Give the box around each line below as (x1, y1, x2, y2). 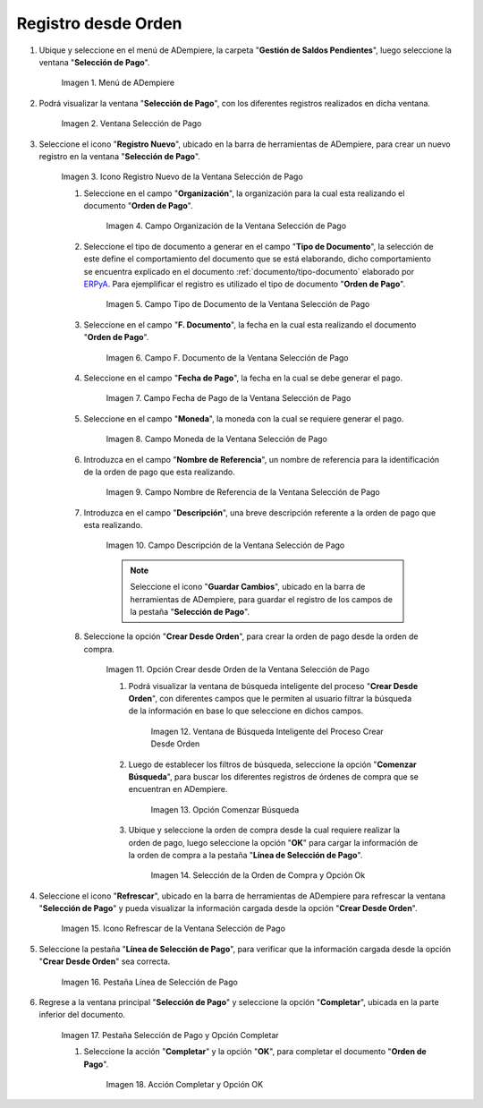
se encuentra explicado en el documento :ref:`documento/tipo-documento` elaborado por (83, 266, 415, 277)
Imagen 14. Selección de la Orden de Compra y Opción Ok (150, 870, 366, 881)
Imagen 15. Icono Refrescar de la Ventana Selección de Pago (61, 923, 286, 934)
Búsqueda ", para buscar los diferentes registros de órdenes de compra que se (128, 771, 419, 782)
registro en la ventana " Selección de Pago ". (38, 150, 201, 161)
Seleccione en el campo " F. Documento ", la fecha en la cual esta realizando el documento (83, 319, 417, 330)
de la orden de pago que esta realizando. (83, 466, 236, 477)
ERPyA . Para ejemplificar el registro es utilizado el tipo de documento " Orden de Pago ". (83, 278, 406, 290)
